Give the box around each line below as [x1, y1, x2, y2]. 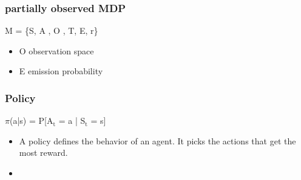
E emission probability [19, 65, 103, 77]
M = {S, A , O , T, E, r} [5, 24, 98, 37]
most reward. [19, 146, 68, 159]
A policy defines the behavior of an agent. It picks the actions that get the [19, 134, 296, 147]
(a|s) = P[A [9, 114, 53, 127]
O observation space [19, 44, 94, 57]
